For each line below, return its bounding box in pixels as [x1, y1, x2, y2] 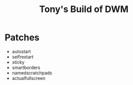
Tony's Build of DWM [39, 4, 129, 15]
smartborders [12, 64, 41, 70]
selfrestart [12, 54, 34, 60]
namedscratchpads [12, 69, 52, 76]
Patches [5, 32, 40, 43]
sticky [12, 59, 25, 65]
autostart [12, 48, 31, 54]
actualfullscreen [12, 75, 46, 81]
